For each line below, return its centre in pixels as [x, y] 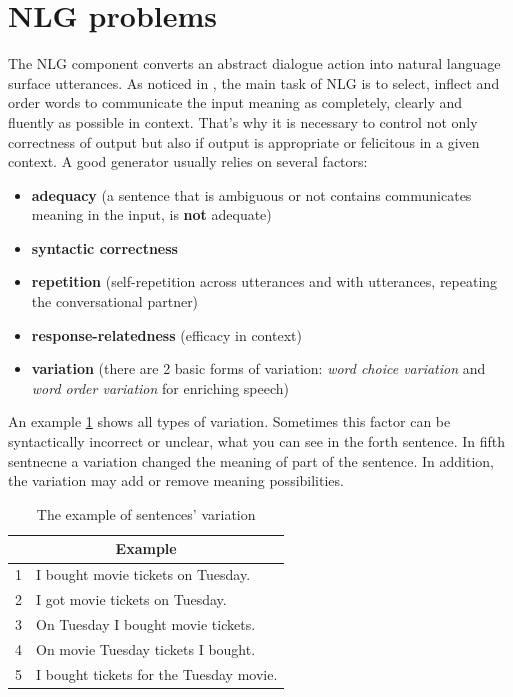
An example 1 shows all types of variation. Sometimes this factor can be [229, 421]
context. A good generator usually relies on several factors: [188, 161]
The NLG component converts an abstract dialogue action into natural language [254, 63]
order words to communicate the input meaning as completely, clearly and [235, 102]
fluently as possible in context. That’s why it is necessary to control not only [243, 121]
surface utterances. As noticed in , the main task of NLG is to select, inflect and [254, 82]
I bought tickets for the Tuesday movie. [157, 673]
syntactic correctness [104, 247]
